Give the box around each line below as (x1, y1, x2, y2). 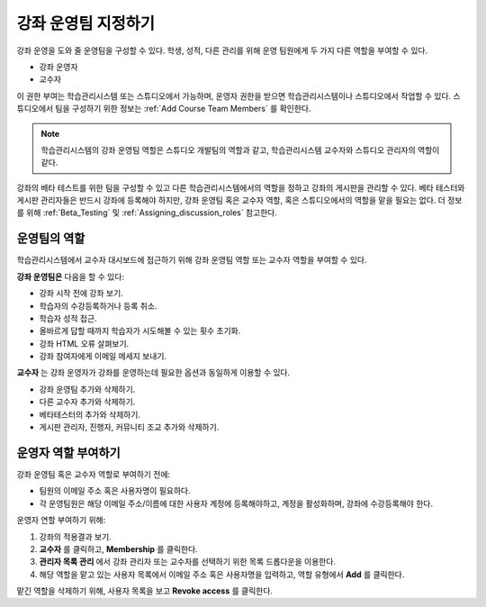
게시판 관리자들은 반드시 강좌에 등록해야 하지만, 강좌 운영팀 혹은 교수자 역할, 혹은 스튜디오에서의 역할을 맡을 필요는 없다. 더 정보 (16, 195, 463, 206)
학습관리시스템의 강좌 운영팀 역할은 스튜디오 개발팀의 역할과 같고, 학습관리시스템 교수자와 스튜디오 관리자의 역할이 (40, 144, 440, 155)
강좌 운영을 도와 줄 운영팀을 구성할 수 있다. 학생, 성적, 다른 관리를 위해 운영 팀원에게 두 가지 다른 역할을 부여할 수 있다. (16, 45, 427, 56)
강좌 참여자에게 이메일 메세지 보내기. (39, 351, 166, 362)
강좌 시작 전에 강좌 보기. (39, 288, 123, 299)
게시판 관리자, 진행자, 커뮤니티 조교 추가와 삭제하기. (39, 421, 220, 432)
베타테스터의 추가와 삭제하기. (39, 409, 141, 420)
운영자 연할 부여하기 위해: (16, 514, 106, 526)
